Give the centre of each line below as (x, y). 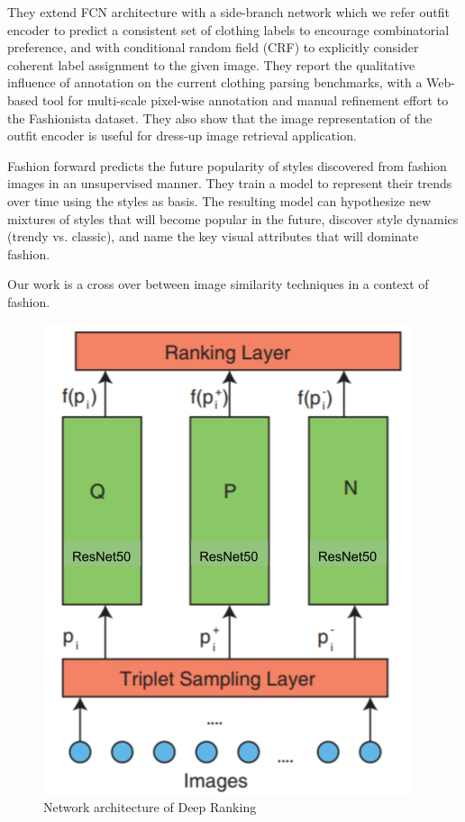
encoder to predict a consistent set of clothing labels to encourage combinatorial (228, 29)
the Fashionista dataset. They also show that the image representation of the (220, 117)
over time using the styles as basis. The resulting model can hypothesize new (219, 200)
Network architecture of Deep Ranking (150, 807)
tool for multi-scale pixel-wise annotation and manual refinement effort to (245, 99)
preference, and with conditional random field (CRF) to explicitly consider (213, 47)
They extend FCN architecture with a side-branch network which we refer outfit (228, 12)
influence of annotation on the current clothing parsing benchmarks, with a (215, 82)
